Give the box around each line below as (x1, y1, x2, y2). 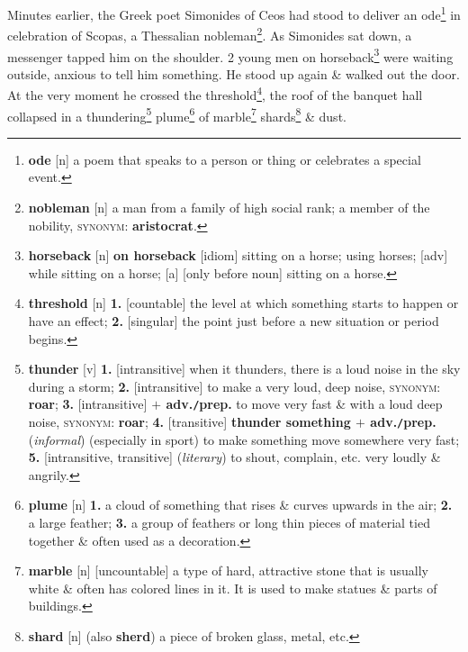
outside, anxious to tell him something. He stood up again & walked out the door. (7, 64, 460, 83)
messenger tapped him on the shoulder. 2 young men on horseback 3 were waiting (7, 44, 454, 66)
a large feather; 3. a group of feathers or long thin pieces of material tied (28, 513, 430, 532)
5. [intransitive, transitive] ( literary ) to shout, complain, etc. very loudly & (28, 448, 441, 466)
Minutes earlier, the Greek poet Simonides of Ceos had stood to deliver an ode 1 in (7, 3, 461, 23)
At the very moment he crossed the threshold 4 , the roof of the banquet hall (7, 83, 423, 104)
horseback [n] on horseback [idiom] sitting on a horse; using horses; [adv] (28, 246, 448, 265)
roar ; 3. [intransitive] (28, 394, 148, 413)
